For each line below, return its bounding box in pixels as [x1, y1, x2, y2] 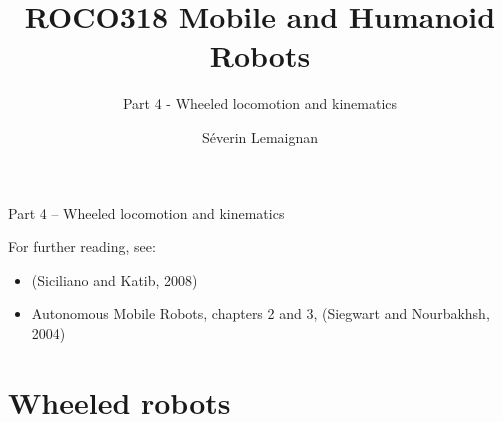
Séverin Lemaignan [201, 126, 319, 147]
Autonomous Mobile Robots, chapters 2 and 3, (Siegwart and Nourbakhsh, [31, 303, 490, 324]
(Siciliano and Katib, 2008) [31, 269, 198, 290]
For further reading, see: [8, 236, 156, 257]
